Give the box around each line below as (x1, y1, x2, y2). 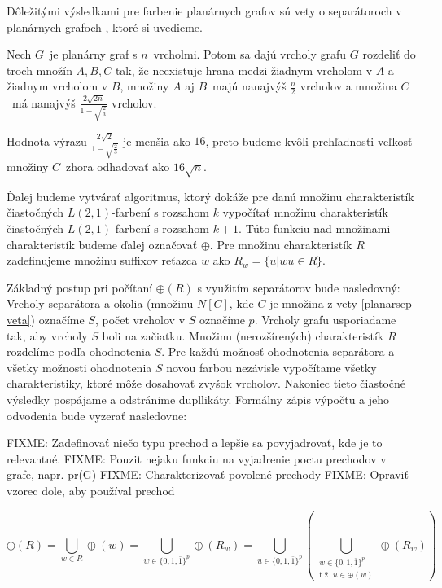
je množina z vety (269, 295, 357, 312)
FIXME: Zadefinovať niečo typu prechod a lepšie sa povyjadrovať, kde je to (7, 434, 383, 451)
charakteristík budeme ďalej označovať (7, 235, 198, 252)
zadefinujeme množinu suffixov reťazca (7, 252, 198, 269)
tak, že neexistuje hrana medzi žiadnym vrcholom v (115, 61, 373, 78)
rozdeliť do (362, 46, 416, 63)
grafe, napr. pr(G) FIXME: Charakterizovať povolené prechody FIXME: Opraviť (7, 466, 409, 483)
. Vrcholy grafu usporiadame (254, 310, 396, 327)
